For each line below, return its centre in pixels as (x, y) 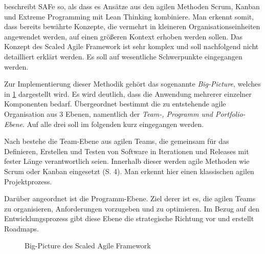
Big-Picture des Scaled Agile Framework (88, 246)
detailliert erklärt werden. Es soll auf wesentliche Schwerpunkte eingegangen (123, 56)
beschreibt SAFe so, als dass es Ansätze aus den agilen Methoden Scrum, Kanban (132, 6)
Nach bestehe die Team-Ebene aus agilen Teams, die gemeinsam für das (117, 141)
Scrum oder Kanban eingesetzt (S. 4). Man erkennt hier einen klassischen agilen (129, 171)
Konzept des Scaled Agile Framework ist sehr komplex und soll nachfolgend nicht (131, 46)
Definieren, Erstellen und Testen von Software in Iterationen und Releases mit (127, 151)
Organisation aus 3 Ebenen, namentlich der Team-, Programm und (108, 113)
